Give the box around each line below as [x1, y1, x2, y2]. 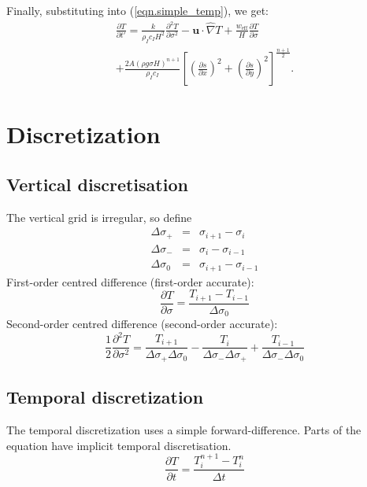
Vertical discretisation [6, 172, 188, 196]
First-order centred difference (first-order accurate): [6, 273, 254, 290]
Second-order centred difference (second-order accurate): [6, 315, 278, 332]
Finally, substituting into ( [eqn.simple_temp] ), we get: [6, 2, 269, 18]
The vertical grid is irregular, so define [6, 208, 192, 225]
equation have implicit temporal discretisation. [6, 437, 232, 453]
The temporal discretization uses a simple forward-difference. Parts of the [6, 422, 361, 438]
